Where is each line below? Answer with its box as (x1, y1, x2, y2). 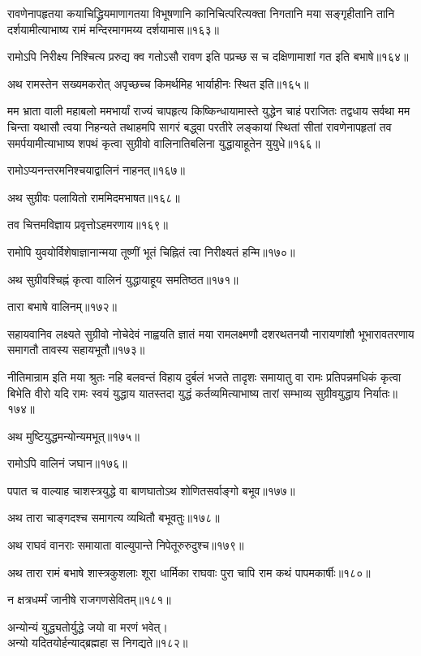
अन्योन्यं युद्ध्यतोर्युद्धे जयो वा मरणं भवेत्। (7, 618, 168, 635)
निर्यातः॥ (363, 384, 397, 401)
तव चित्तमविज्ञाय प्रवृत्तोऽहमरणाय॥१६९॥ (7, 216, 169, 233)
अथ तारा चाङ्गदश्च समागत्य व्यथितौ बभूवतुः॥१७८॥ (7, 509, 220, 526)
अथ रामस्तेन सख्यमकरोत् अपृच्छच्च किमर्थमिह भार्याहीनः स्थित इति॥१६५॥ (7, 75, 309, 92)
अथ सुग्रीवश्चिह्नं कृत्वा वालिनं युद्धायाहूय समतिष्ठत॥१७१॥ (7, 270, 238, 287)
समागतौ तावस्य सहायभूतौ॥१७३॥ (7, 341, 145, 358)
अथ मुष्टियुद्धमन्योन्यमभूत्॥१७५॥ (7, 427, 140, 444)
